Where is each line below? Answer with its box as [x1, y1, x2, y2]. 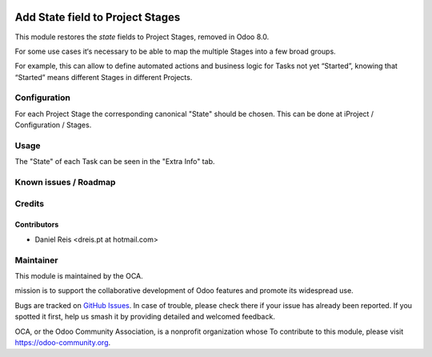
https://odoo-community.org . [14, 337, 111, 347]
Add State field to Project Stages [14, 10, 181, 24]
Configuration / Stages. [14, 120, 92, 130]
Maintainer [14, 255, 58, 266]
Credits [14, 198, 44, 209]
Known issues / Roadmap [14, 177, 116, 188]
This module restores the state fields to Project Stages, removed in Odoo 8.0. [14, 32, 270, 42]
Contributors [14, 220, 59, 230]
